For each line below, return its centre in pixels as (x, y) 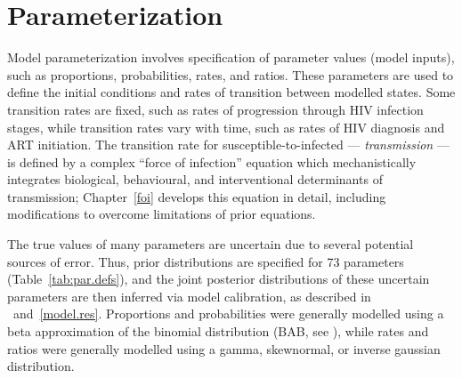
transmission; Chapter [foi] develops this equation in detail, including (197, 196)
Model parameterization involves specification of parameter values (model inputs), (231, 57)
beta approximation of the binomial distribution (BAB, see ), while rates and (218, 331)
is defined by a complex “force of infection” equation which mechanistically (212, 161)
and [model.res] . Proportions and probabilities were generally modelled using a (228, 314)
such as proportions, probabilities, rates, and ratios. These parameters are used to (231, 74)
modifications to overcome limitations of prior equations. (162, 214)
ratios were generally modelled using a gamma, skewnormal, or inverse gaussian (224, 348)
